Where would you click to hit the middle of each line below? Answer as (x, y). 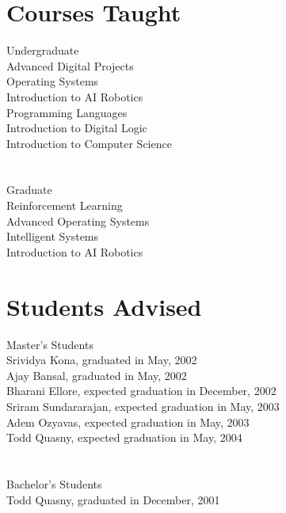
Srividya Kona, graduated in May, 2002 (102, 360)
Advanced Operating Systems (78, 220)
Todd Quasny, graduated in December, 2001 (113, 499)
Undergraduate (43, 50)
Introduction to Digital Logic (77, 128)
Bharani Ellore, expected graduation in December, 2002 (141, 391)
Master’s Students (50, 344)
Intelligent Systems (53, 236)
